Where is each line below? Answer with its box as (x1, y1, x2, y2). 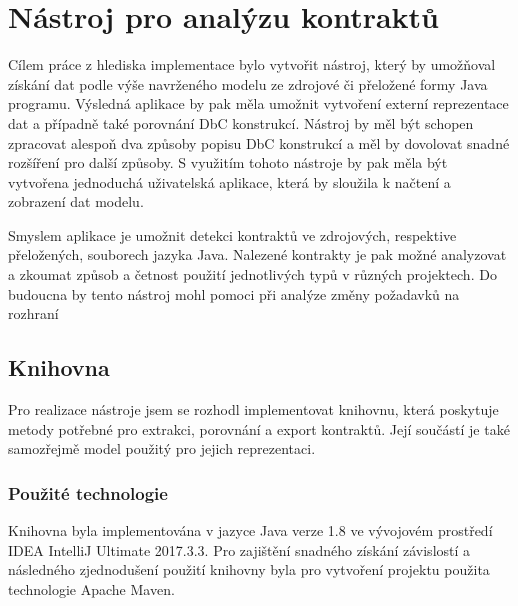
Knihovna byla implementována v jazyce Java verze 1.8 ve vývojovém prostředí (8, 520, 493, 541)
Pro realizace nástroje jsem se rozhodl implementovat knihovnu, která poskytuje (8, 399, 499, 420)
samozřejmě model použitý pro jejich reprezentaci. (8, 438, 316, 459)
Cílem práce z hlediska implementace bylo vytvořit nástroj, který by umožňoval (8, 54, 496, 75)
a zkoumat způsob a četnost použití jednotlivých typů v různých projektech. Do (8, 264, 497, 285)
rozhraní (8, 303, 59, 324)
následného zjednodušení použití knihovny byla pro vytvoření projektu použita (8, 559, 490, 580)
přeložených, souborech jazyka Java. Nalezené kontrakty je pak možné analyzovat (8, 244, 507, 265)
